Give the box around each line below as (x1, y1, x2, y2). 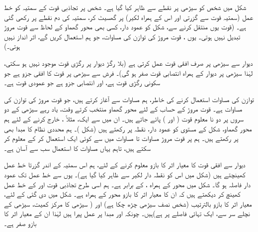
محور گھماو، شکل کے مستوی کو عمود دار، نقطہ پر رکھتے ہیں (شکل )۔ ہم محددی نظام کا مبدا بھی (4, 123, 252, 133)
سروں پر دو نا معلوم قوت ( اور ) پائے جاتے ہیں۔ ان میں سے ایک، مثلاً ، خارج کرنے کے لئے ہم (4, 113, 244, 123)
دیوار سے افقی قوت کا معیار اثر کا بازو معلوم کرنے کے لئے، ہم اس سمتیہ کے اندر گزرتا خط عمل (4, 159, 246, 170)
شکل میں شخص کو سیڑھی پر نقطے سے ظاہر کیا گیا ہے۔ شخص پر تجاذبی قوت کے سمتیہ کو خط (4, 2, 247, 12)
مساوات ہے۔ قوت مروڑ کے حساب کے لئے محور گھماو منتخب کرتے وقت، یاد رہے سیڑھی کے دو (4, 104, 243, 114)
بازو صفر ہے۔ (4, 218, 37, 228)
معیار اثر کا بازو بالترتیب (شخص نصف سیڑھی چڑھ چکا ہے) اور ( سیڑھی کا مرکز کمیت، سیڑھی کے (4, 198, 252, 209)
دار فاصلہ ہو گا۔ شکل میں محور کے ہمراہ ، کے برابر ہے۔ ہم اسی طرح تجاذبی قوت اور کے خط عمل (4, 179, 251, 189)
